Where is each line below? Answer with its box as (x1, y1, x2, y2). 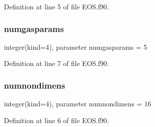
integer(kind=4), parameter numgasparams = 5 (4, 41, 147, 52)
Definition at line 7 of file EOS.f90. (4, 58, 109, 68)
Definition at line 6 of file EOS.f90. (4, 115, 109, 125)
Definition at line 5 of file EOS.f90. (4, 1, 109, 11)
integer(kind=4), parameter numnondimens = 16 (4, 98, 152, 109)
